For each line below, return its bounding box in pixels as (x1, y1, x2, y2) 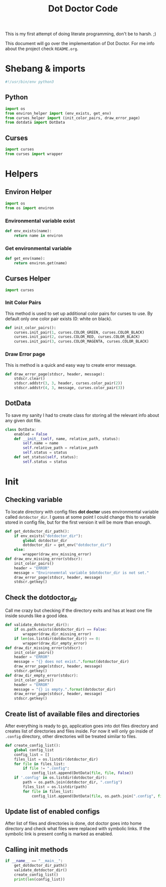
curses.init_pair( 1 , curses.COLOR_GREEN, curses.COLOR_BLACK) (14, 330, 145, 335)
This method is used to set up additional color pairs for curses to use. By (5, 310, 153, 316)
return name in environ (14, 233, 63, 238)
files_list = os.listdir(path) (23, 784, 87, 789)
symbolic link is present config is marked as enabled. (5, 831, 114, 837)
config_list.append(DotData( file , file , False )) (31, 771, 134, 776)
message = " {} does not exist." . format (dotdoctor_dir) (14, 659, 129, 664)
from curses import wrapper (5, 151, 63, 156)
